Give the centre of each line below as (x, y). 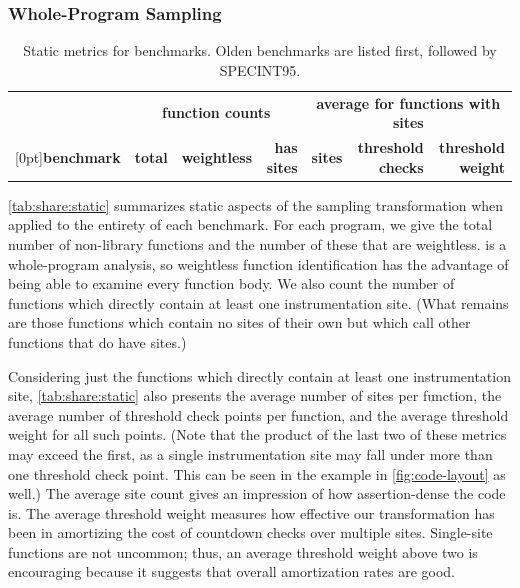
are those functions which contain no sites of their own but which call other (239, 322)
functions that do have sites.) (97, 341)
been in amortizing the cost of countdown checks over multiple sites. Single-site (250, 532)
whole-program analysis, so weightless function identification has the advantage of (258, 263)
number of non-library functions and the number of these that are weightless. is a (257, 243)
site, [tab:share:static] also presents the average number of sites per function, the (255, 395)
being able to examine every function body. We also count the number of (231, 283)
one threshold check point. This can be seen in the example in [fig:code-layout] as (257, 473)
